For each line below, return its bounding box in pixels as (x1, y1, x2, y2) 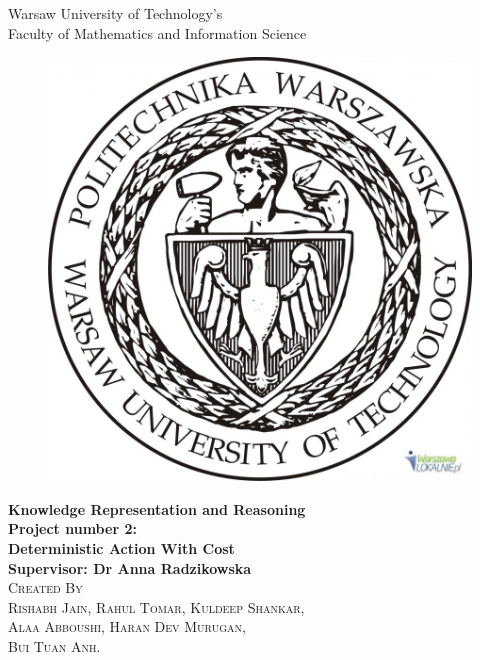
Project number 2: (8, 518, 137, 539)
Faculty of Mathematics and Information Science (8, 22, 307, 43)
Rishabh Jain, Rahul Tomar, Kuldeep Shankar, (8, 596, 305, 617)
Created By (8, 577, 83, 598)
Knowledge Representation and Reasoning (8, 498, 306, 519)
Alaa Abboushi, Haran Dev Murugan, (8, 616, 246, 637)
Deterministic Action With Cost (8, 537, 235, 558)
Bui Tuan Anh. (8, 635, 101, 656)
